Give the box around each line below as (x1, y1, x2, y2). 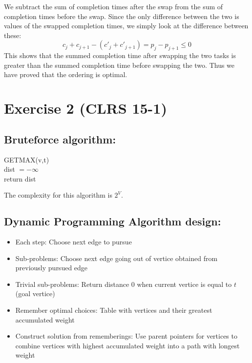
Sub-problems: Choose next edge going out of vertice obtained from (15, 253, 218, 263)
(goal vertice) (15, 288, 55, 299)
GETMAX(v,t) (4, 154, 49, 164)
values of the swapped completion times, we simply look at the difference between (4, 20, 249, 31)
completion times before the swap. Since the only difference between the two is (4, 11, 239, 21)
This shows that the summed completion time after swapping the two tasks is (4, 50, 236, 60)
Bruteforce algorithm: (4, 131, 116, 146)
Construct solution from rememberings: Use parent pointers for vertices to (15, 331, 237, 341)
